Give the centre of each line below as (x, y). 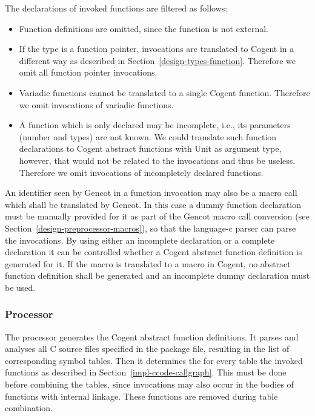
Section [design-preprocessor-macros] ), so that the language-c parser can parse (151, 228)
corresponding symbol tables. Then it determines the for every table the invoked (154, 360)
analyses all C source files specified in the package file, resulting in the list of (147, 349)
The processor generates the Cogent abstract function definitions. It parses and (152, 336)
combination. (29, 408)
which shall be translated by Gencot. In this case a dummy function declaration (153, 204)
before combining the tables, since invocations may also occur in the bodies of (149, 384)
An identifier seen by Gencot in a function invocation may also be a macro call (151, 193)
